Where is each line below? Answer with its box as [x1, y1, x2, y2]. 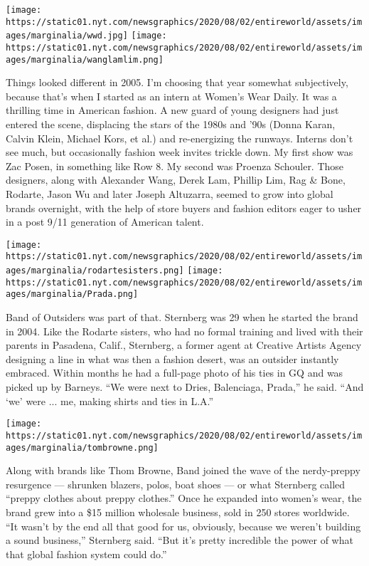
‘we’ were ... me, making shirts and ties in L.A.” [6, 393, 214, 408]
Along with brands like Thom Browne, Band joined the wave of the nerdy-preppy [6, 463, 360, 478]
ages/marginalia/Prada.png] [6, 289, 139, 300]
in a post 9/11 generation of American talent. [6, 214, 204, 229]
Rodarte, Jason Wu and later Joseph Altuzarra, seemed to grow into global [6, 187, 333, 201]
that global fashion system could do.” [6, 546, 167, 561]
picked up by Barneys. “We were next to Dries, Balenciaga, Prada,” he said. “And [6, 379, 364, 394]
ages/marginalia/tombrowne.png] [6, 442, 159, 453]
